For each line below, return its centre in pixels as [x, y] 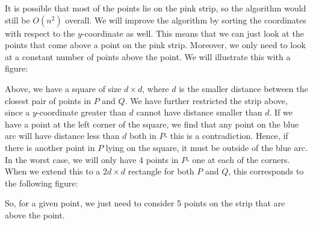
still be [17, 20]
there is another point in [50, 147]
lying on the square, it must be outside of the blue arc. [206, 147]
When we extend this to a [53, 171]
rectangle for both [161, 171]
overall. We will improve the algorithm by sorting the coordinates [186, 20]
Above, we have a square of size [63, 88]
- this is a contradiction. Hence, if [226, 136]
